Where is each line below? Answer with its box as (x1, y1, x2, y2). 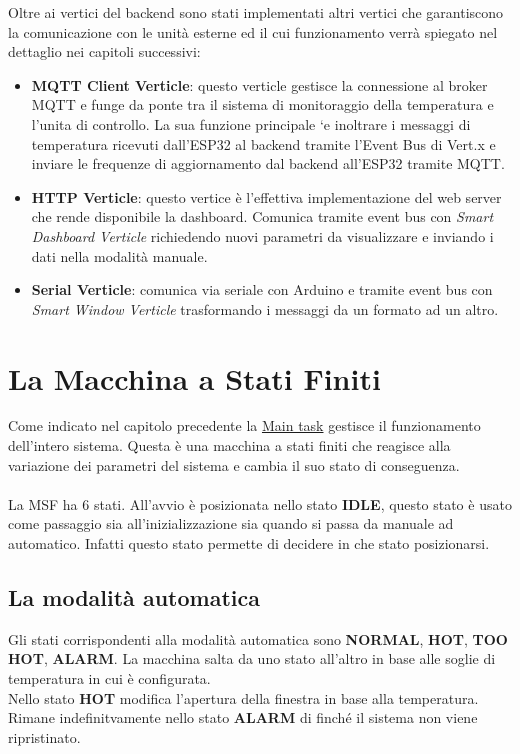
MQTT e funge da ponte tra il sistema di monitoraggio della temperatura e (31, 94, 494, 115)
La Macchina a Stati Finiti (8, 357, 381, 398)
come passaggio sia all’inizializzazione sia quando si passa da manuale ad (8, 513, 454, 534)
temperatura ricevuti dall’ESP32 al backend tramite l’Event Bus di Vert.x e (31, 133, 496, 154)
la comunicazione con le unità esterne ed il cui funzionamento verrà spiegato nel (8, 21, 498, 42)
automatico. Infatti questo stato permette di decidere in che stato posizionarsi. (8, 533, 490, 553)
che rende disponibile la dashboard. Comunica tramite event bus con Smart (31, 206, 494, 227)
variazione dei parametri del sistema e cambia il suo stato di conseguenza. (8, 454, 460, 475)
